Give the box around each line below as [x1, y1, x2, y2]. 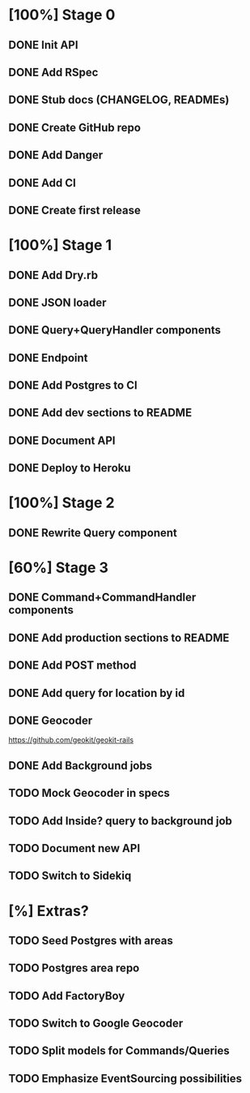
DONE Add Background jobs [8, 759, 152, 772]
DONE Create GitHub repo [8, 120, 142, 135]
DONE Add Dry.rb [8, 268, 99, 282]
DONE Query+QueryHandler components [8, 323, 221, 338]
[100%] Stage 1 [8, 236, 112, 255]
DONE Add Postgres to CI [8, 379, 138, 393]
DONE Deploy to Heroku [8, 461, 131, 475]
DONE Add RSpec [8, 65, 99, 79]
